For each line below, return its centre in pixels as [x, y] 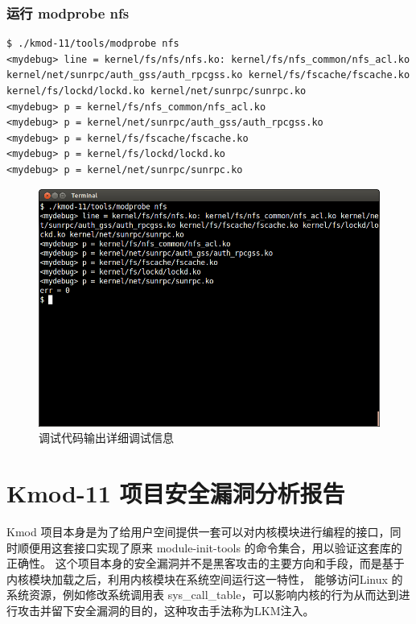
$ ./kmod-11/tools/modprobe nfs [93, 44]
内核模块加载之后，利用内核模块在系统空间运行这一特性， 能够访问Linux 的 [205, 579]
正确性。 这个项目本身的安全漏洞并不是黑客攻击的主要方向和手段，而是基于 [206, 563]
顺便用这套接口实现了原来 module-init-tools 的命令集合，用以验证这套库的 [210, 547]
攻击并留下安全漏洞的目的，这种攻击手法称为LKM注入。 [166, 610]
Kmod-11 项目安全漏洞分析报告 [176, 493]
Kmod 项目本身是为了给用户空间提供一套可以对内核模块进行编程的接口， [198, 531]
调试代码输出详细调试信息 [106, 438]
